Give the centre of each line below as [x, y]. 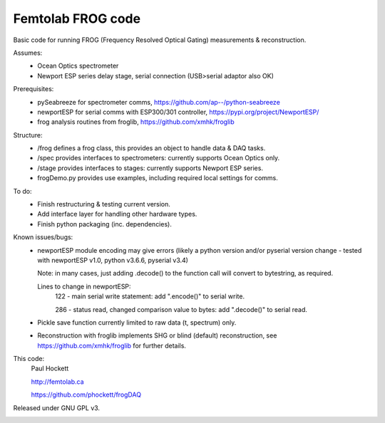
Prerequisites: [34, 89]
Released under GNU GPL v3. [56, 408]
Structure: [28, 135]
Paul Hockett [50, 369]
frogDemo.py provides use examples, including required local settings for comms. [158, 178]
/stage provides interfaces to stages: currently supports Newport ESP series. [150, 168]
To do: [22, 191]
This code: [29, 359]
